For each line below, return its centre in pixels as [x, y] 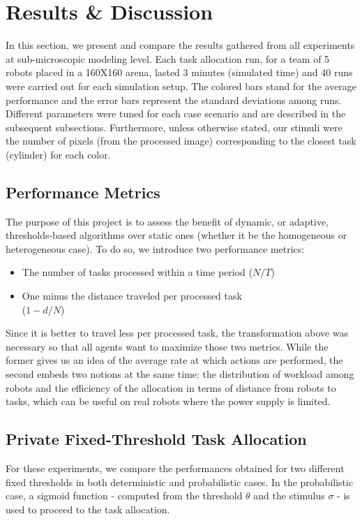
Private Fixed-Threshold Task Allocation [156, 439]
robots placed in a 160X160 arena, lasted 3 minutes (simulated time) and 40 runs [179, 72]
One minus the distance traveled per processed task [132, 296]
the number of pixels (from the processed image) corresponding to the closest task [181, 141]
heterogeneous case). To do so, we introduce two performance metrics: [155, 248]
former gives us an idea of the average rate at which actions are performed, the [174, 360]
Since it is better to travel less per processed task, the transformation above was [177, 333]
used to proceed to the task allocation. [88, 509]
